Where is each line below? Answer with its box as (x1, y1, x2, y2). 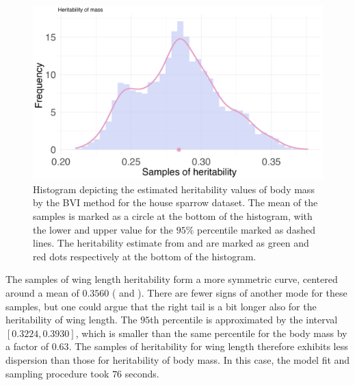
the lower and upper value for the (33, 222, 174, 236)
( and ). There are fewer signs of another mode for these (112, 285, 347, 299)
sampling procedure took (5, 366, 109, 380)
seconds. (124, 366, 159, 380)
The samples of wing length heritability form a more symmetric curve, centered (5, 272, 338, 286)
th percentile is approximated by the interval (150, 312, 338, 327)
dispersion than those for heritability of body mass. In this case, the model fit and (5, 352, 350, 367)
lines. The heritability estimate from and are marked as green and (33, 236, 309, 250)
